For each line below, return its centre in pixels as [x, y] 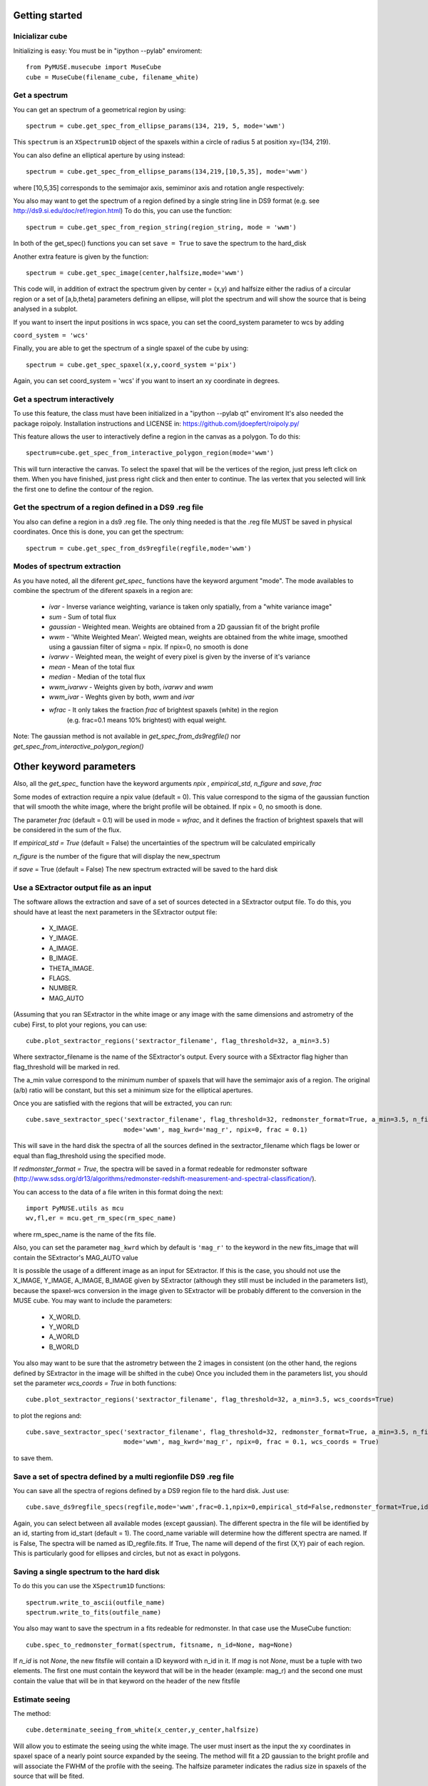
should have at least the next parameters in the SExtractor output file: [115, 912]
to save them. [33, 1458]
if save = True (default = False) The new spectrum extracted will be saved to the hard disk [146, 869]
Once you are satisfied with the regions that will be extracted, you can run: [123, 1103]
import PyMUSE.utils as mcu [75, 1208]
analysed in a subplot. [45, 309]
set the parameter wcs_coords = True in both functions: [95, 1383]
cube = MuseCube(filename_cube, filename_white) [112, 77]
